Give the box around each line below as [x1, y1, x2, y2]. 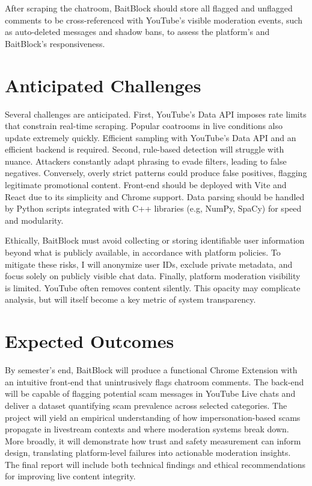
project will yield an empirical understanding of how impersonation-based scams [5, 411, 301, 423]
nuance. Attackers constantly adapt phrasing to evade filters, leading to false [5, 154, 287, 167]
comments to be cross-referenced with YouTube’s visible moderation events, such [5, 13, 302, 26]
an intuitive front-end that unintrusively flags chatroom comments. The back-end [5, 375, 304, 388]
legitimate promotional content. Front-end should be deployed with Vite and [5, 178, 287, 191]
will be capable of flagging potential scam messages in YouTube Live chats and [5, 387, 296, 400]
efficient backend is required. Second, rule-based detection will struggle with [5, 143, 284, 156]
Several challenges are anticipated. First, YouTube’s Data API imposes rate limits [5, 107, 307, 120]
